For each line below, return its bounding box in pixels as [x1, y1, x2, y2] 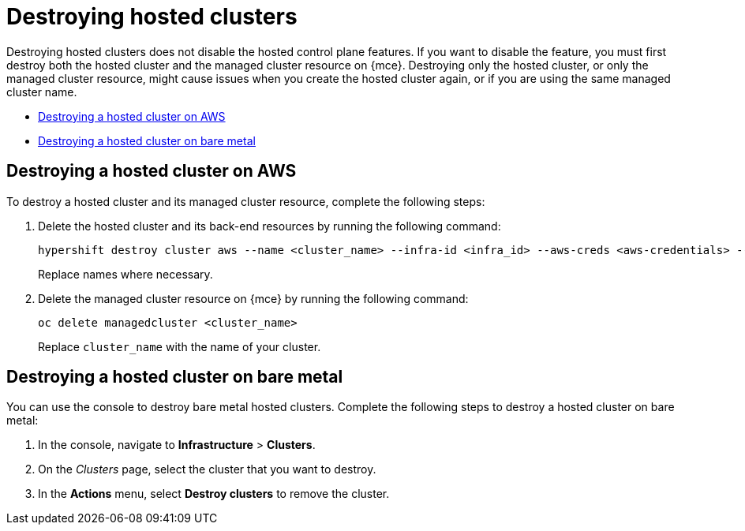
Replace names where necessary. [38, 267, 213, 281]
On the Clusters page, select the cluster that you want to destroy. [38, 462, 376, 477]
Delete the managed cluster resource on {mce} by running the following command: [38, 291, 469, 305]
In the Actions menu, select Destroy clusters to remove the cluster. [38, 487, 390, 501]
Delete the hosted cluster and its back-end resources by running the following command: [38, 219, 501, 233]
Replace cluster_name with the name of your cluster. [38, 339, 321, 353]
